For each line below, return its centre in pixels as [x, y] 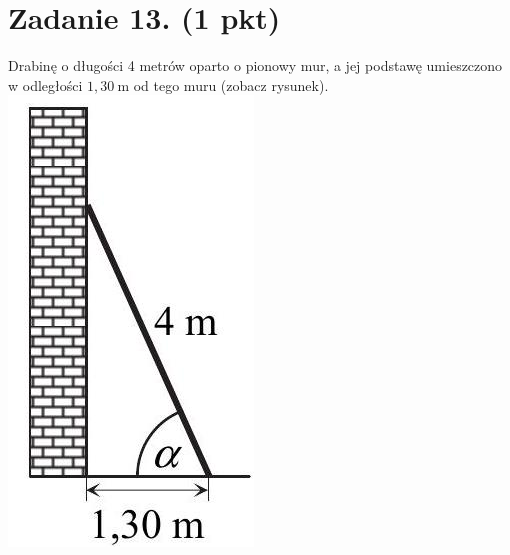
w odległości [45, 84]
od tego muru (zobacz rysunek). [231, 84]
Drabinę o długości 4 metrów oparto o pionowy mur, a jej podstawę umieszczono [255, 65]
